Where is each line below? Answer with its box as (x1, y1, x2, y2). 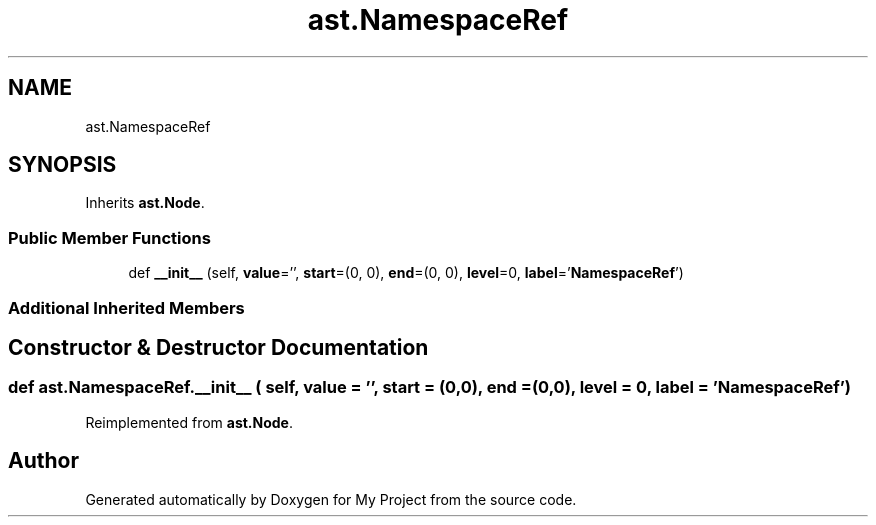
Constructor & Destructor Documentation (8, 334, 429, 360)
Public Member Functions (8, 227, 211, 248)
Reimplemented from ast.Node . (85, 413, 294, 431)
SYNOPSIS (8, 152, 117, 178)
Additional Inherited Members (8, 297, 245, 318)
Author (8, 448, 79, 474)
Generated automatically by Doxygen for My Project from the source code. (85, 490, 577, 508)
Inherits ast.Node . (85, 194, 205, 212)
